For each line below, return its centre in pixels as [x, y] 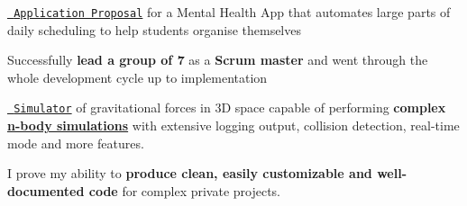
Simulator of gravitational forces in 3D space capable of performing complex [230, 107]
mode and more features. [76, 143]
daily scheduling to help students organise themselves [154, 29]
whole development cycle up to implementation [137, 77]
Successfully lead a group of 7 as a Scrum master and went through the [218, 60]
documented [46, 190]
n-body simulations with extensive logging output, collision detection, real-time [233, 125]
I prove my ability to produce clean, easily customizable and [190, 173]
